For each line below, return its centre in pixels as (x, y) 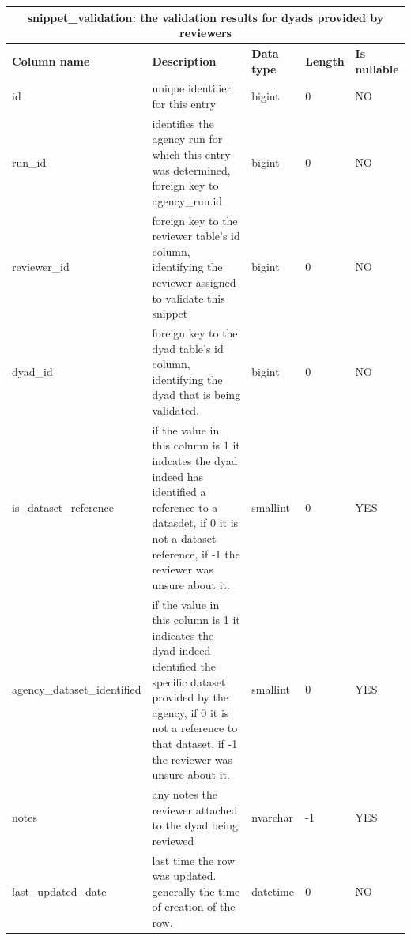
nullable (377, 68)
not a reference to (195, 728)
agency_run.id (187, 200)
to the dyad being (195, 825)
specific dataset (189, 681)
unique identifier (192, 88)
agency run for (187, 139)
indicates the (183, 635)
